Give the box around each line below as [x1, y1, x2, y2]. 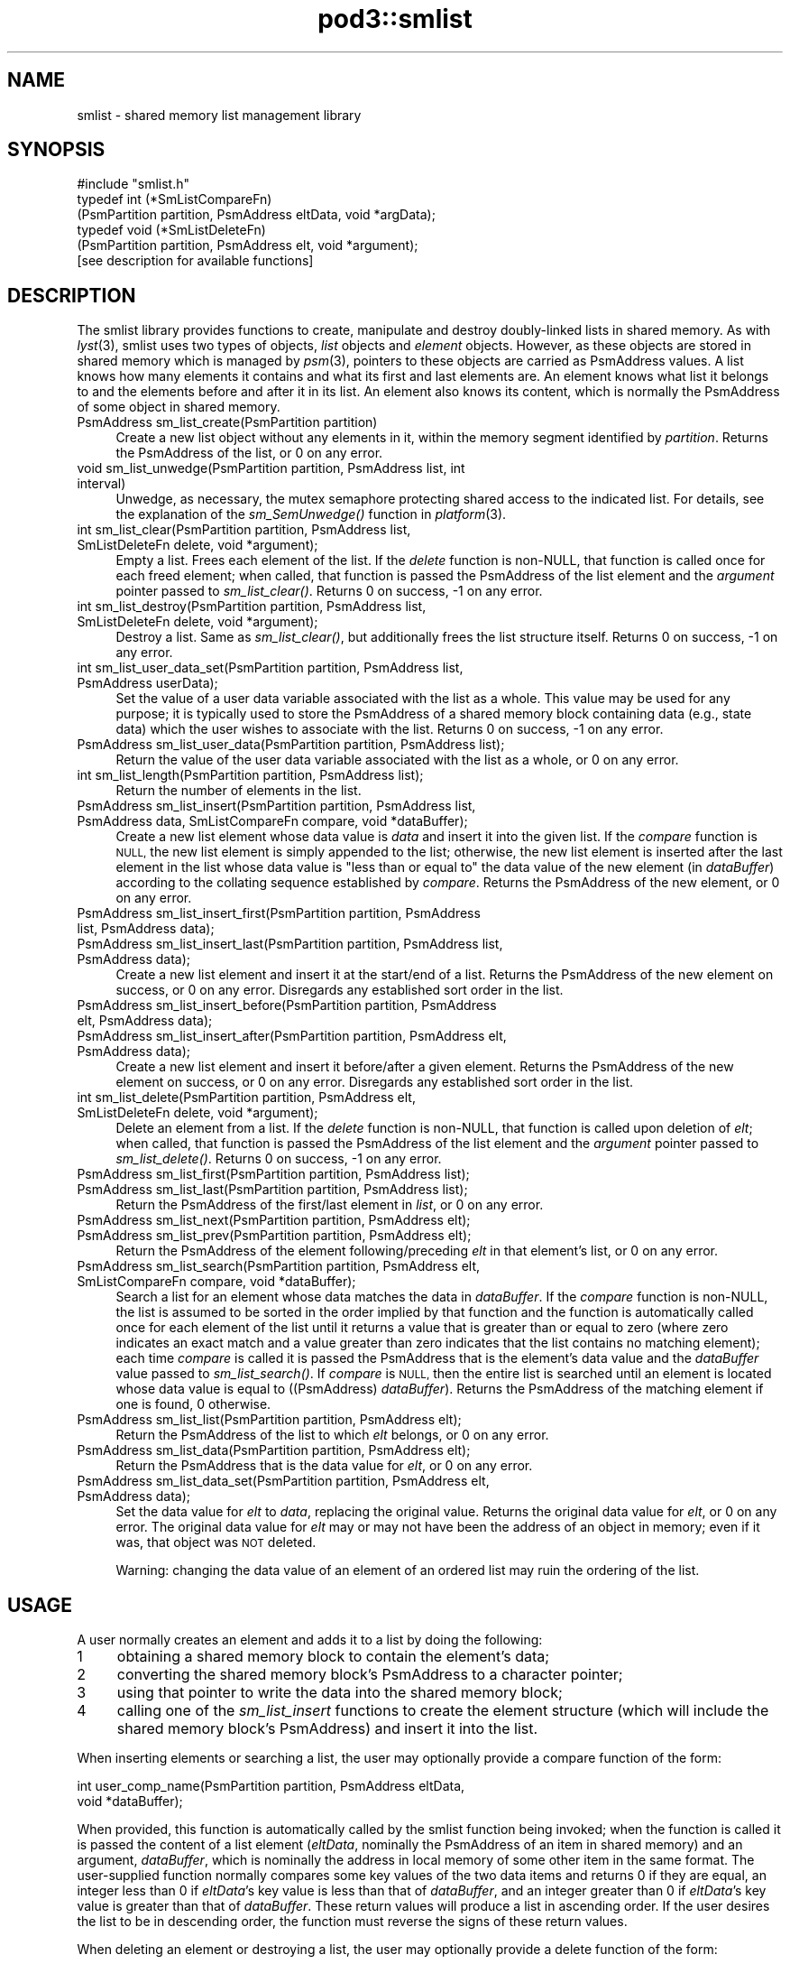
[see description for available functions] [77, 253, 314, 269]
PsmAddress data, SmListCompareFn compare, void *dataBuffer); [77, 813, 468, 829]
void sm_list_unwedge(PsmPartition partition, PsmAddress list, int [77, 460, 465, 477]
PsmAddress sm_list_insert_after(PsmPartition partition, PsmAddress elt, [77, 1028, 507, 1044]
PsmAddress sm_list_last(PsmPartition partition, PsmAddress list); [77, 1181, 468, 1198]
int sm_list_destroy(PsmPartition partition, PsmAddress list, [77, 598, 427, 615]
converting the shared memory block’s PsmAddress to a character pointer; [116, 1665, 623, 1684]
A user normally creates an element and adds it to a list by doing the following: [77, 1632, 543, 1648]
